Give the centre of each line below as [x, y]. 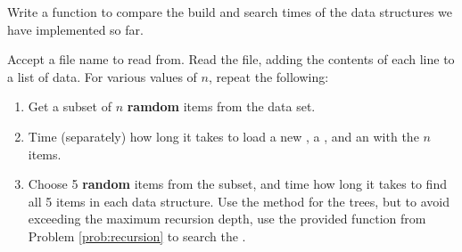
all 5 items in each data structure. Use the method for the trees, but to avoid [239, 201]
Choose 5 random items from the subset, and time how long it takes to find [237, 184]
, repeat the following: [268, 76]
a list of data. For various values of [102, 76]
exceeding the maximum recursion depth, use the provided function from [227, 219]
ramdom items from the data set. [221, 106]
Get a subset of [70, 106]
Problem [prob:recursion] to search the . [137, 236]
